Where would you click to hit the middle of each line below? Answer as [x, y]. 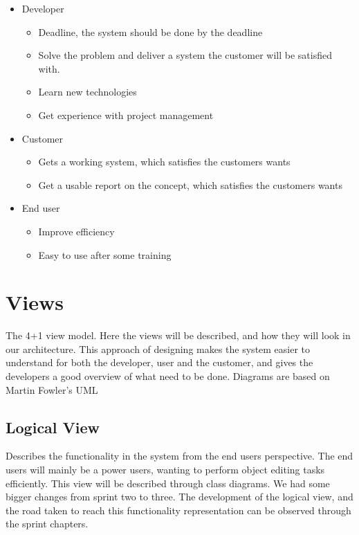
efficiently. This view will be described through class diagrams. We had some [168, 483]
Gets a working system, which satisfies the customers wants [164, 162]
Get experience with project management [126, 115]
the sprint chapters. [47, 524]
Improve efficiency [76, 231]
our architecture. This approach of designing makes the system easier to [158, 348]
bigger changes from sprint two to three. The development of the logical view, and [179, 497]
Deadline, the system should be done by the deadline [150, 31]
